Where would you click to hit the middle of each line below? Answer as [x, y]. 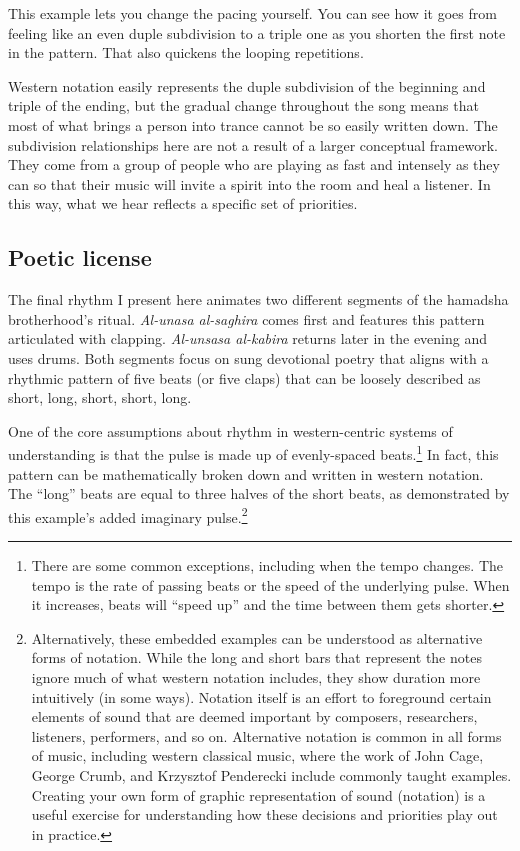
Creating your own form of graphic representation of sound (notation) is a [258, 794]
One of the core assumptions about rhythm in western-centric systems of [230, 430]
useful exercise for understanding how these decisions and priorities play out [264, 814]
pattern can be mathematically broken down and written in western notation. [246, 473]
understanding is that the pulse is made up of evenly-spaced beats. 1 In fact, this [253, 452]
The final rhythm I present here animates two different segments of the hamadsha [258, 299]
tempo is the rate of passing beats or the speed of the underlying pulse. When [270, 584]
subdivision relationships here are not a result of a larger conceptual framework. [253, 144]
